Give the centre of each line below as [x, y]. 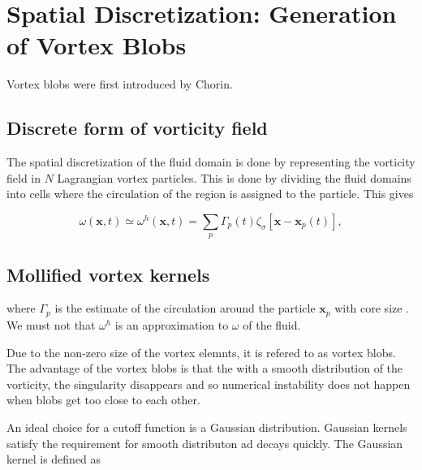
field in [24, 177]
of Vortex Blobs [97, 45]
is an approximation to [172, 324]
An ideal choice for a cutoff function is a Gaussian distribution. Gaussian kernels [207, 427]
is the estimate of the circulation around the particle [185, 308]
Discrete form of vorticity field [137, 128]
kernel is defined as [54, 459]
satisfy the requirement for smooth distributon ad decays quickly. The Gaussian [205, 443]
